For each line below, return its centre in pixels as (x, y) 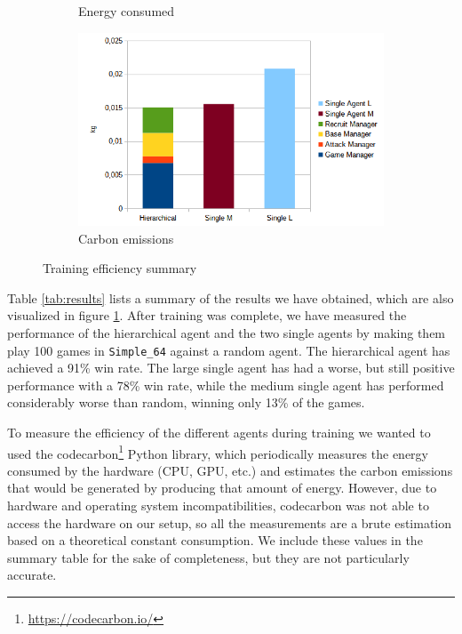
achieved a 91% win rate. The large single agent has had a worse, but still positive (231, 368)
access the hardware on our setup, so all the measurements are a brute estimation (230, 522)
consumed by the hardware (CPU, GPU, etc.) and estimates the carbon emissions (230, 470)
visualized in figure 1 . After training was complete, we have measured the (207, 315)
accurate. (32, 575)
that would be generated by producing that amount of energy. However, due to (222, 488)
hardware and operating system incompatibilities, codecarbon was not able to (218, 506)
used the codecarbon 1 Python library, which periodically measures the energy (218, 452)
